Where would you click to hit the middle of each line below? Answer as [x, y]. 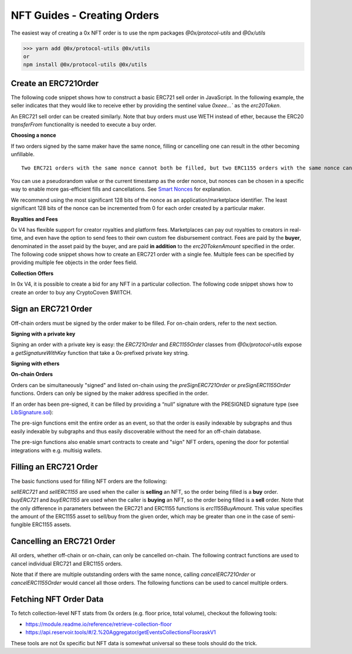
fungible [21, 524]
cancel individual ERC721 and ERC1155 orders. [67, 564]
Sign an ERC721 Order [52, 309]
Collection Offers [32, 273]
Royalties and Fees [34, 219]
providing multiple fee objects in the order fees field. [74, 262]
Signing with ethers [35, 364]
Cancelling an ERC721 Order [63, 542]
